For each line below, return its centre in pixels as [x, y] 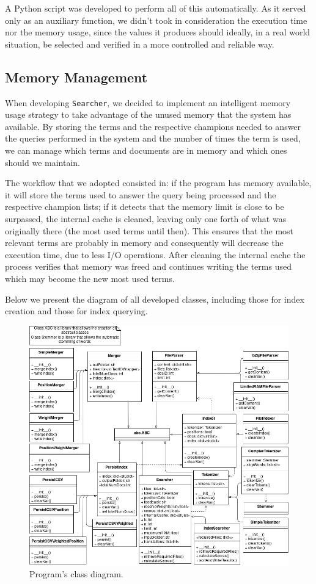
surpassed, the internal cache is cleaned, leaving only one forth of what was [146, 218]
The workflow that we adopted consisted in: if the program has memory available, [158, 183]
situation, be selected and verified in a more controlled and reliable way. [140, 44]
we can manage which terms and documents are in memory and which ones [146, 150]
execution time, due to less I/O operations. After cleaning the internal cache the [155, 254]
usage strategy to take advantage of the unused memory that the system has [148, 114]
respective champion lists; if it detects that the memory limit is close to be [145, 207]
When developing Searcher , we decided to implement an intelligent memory [148, 102]
